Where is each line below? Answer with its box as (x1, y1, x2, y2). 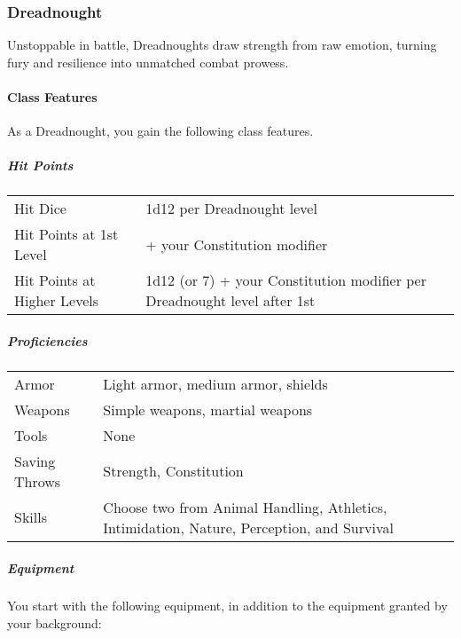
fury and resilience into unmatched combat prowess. (7, 52, 289, 71)
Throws (14, 470, 61, 492)
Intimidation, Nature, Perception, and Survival (103, 516, 394, 538)
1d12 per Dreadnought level (145, 198, 317, 219)
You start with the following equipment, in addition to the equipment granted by (7, 596, 448, 615)
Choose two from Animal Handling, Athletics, (103, 496, 387, 517)
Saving (14, 450, 56, 471)
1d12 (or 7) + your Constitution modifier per (145, 270, 426, 291)
